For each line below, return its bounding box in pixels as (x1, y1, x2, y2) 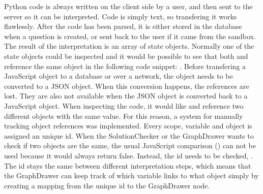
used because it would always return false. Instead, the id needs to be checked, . (4, 150, 253, 160)
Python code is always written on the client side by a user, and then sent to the (4, 1, 253, 11)
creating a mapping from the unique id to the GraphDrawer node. (4, 180, 210, 190)
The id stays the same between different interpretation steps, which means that (4, 160, 251, 171)
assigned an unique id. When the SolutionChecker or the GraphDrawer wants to (4, 130, 254, 141)
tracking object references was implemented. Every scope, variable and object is (4, 120, 252, 131)
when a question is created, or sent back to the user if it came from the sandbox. (4, 30, 256, 41)
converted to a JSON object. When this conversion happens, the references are (4, 80, 249, 91)
